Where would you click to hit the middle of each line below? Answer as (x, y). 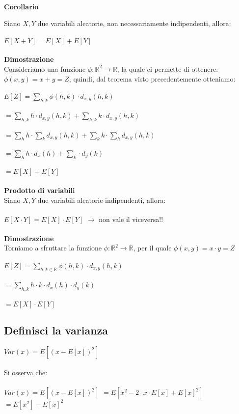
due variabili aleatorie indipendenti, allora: (102, 200)
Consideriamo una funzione (45, 69)
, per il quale (152, 248)
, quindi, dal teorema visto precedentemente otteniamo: (152, 78)
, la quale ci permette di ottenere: (168, 69)
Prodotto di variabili (40, 190)
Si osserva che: (26, 373)
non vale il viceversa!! (131, 219)
